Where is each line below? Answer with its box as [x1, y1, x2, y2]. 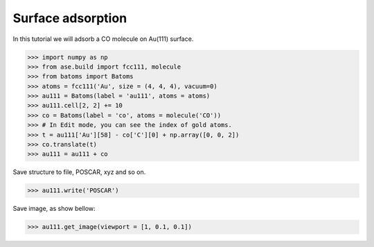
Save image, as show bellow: [12, 205, 96, 213]
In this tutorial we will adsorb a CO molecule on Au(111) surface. [12, 35, 194, 43]
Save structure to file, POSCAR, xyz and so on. [12, 168, 146, 176]
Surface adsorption [12, 10, 127, 26]
